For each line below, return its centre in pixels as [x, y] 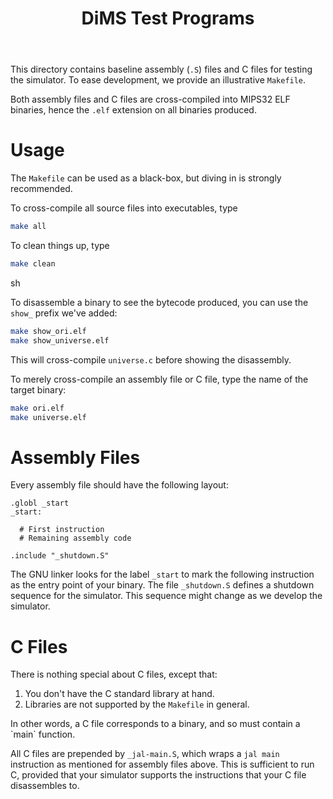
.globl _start [40, 503]
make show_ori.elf [48, 331]
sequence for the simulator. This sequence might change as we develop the [166, 596]
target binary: [38, 389]
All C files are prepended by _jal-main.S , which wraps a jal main [145, 754]
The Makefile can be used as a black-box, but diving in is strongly [146, 178]
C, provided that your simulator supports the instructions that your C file [158, 775]
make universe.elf [48, 417]
